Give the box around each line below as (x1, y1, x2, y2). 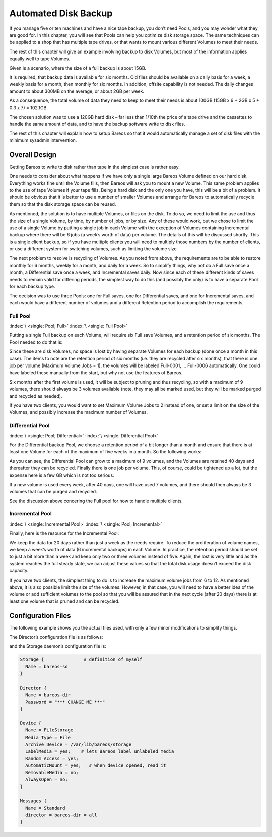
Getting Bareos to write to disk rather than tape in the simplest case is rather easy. (9, 164, 180, 170)
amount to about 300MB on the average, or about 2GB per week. (9, 88, 145, 94)
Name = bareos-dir (25, 692, 71, 698)
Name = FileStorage (25, 727, 74, 733)
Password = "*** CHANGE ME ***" (25, 699, 105, 705)
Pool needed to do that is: (9, 339, 63, 345)
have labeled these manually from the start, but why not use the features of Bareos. (9, 370, 183, 376)
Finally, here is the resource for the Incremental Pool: (9, 530, 119, 536)
